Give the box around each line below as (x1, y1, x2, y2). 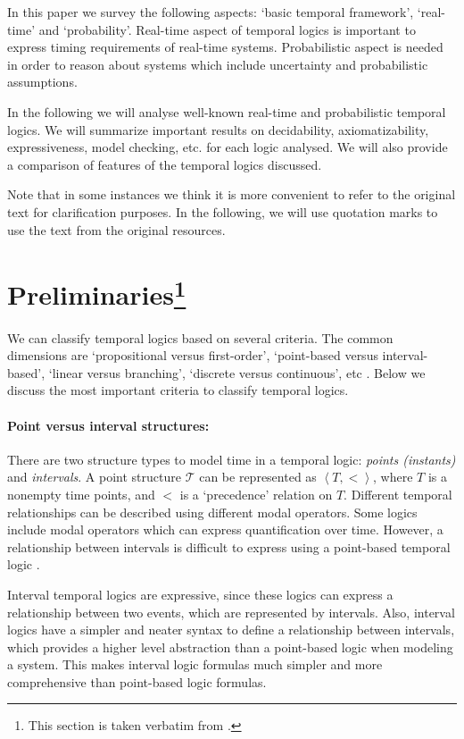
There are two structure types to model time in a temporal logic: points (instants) (7, 449, 456, 468)
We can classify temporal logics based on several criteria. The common (7, 328, 394, 347)
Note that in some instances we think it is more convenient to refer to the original (7, 185, 456, 204)
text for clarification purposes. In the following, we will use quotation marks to (7, 202, 438, 221)
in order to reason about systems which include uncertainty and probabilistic (7, 55, 428, 73)
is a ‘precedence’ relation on (179, 484, 333, 503)
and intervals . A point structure (7, 467, 181, 486)
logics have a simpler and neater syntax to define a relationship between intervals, (7, 620, 455, 639)
